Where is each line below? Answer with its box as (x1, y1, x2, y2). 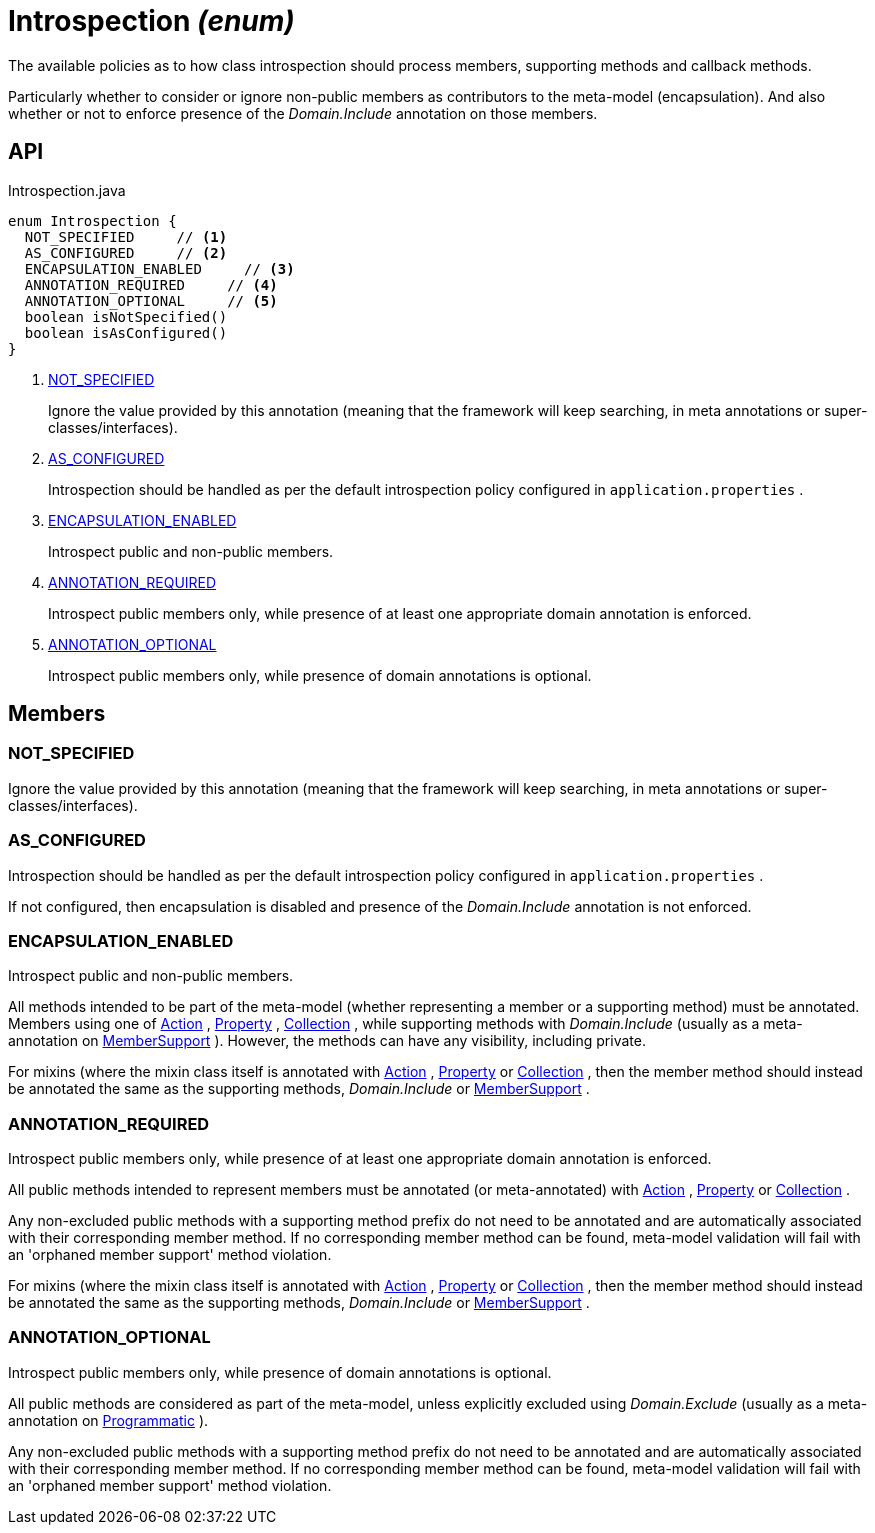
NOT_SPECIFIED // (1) (24, 228, 228, 245)
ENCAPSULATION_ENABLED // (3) (24, 260, 295, 277)
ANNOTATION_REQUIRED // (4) (24, 276, 278, 293)
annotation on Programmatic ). (8, 1411, 209, 1429)
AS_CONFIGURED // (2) (24, 244, 228, 261)
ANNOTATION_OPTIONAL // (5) (24, 292, 278, 309)
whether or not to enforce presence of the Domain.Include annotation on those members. (8, 104, 598, 122)
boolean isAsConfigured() (24, 324, 228, 341)
